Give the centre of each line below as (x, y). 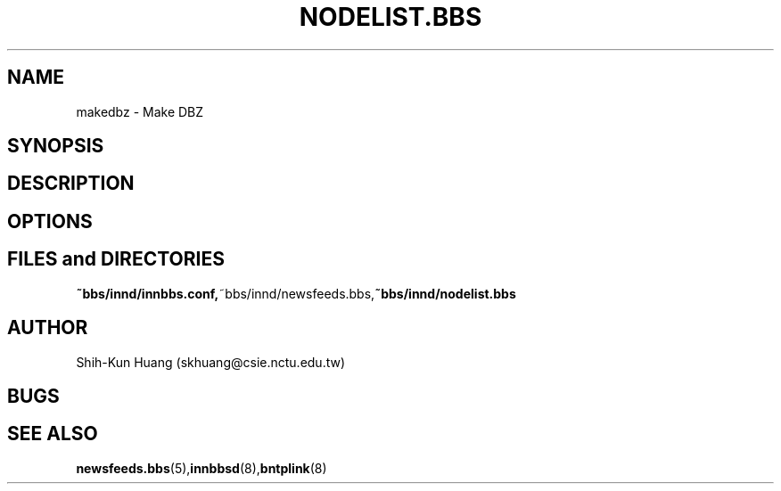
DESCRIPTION (71, 184)
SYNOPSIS (56, 146)
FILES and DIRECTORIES (116, 259)
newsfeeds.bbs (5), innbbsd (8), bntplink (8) (201, 468)
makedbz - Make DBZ (140, 111)
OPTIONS (50, 221)
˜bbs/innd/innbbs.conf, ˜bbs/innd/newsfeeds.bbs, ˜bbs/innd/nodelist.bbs (296, 293)
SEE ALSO (53, 434)
